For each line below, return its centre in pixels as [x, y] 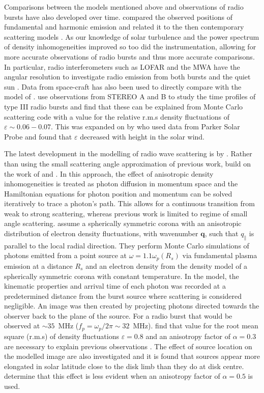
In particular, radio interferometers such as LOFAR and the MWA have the [122, 66]
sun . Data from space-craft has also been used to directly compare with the [123, 86]
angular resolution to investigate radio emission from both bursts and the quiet [127, 77]
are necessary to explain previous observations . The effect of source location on [128, 346]
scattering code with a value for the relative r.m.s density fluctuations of [117, 116]
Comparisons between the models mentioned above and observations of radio [124, 7]
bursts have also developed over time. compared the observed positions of [118, 17]
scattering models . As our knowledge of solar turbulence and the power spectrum [132, 36]
